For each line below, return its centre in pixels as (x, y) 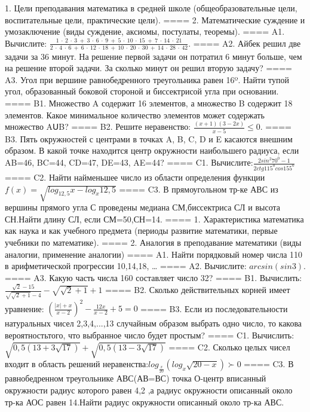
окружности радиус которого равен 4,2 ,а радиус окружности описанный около (149, 390)
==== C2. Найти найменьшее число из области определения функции (135, 177)
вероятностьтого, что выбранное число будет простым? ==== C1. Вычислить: (150, 335)
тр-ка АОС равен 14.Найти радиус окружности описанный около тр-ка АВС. (145, 402)
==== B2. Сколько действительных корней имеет (198, 290)
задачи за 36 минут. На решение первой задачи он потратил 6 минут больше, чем (154, 56)
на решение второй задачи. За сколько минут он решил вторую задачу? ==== (148, 68)
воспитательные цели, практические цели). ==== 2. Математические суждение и (155, 19)
